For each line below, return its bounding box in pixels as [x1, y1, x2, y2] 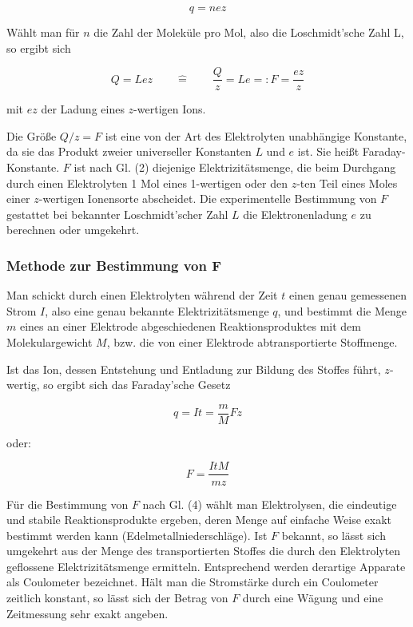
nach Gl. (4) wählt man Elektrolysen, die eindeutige [142, 495, 397, 512]
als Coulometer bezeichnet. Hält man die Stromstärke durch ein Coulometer [6, 573, 379, 590]
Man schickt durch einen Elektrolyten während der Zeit [6, 287, 278, 304]
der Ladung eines [41, 101, 125, 117]
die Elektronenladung [243, 205, 347, 222]
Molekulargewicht [6, 334, 93, 350]
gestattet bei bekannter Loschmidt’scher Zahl [6, 205, 228, 222]
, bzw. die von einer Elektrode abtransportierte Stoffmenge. [106, 334, 398, 350]
